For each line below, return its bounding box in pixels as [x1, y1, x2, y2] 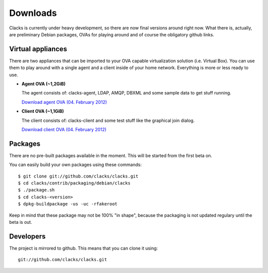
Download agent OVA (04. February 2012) [21, 99, 107, 105]
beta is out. [9, 219, 32, 225]
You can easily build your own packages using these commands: [9, 162, 142, 168]
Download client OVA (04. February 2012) [21, 126, 107, 132]
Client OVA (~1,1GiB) [21, 108, 64, 114]
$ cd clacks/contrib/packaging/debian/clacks [18, 181, 131, 186]
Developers [9, 232, 46, 241]
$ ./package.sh [18, 187, 55, 193]
